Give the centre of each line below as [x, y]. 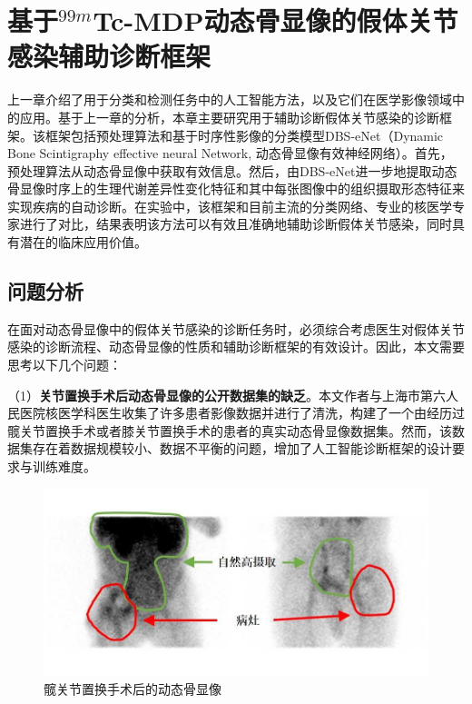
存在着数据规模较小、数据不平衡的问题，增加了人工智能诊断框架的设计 [242, 448]
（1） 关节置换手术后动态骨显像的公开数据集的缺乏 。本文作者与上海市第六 [226, 395]
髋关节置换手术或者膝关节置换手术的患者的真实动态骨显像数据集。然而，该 [230, 430]
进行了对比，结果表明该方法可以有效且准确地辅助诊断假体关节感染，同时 [236, 224]
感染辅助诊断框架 [109, 56]
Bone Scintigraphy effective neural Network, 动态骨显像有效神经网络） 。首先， [230, 153]
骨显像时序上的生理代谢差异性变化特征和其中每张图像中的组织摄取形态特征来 [236, 188]
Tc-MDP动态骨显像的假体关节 [275, 20]
